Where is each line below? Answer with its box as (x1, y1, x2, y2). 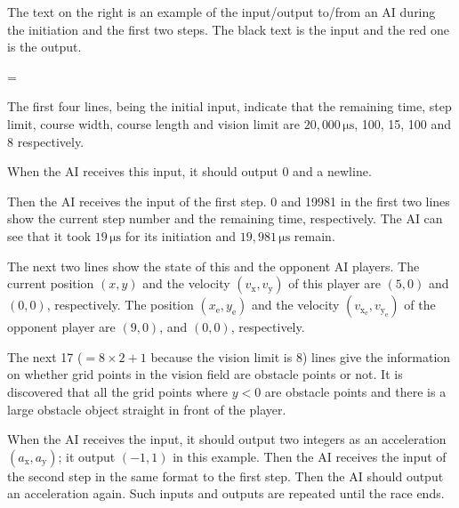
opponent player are (7, 318, 116, 336)
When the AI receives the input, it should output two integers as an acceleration (7, 430, 447, 448)
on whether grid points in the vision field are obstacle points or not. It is (7, 365, 403, 383)
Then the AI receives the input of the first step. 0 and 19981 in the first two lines (7, 191, 450, 210)
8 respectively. (7, 132, 85, 150)
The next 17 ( (7, 347, 83, 366)
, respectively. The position (46, 295, 194, 314)
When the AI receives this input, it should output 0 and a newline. (7, 162, 372, 181)
